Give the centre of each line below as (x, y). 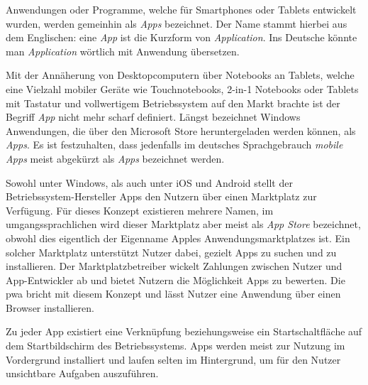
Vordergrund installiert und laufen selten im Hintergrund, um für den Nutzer (173, 359)
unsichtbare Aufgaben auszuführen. (82, 373)
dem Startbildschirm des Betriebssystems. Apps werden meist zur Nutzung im (175, 346)
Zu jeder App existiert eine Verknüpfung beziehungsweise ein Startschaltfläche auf (184, 331)
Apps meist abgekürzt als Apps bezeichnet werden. (115, 158)
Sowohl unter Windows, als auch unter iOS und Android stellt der (149, 182)
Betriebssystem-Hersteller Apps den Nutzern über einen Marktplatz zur (161, 196)
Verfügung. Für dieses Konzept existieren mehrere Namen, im (140, 210)
